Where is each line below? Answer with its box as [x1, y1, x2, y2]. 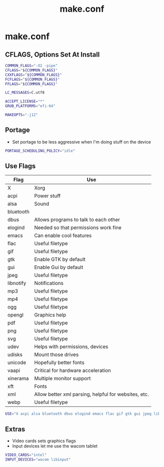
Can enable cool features [34, 232, 92, 239]
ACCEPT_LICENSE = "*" [5, 99, 45, 104]
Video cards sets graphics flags [12, 438, 76, 444]
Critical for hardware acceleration [34, 367, 111, 374]
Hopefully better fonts [34, 359, 84, 366]
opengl [7, 312, 23, 318]
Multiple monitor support [34, 375, 91, 382]
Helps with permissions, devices [34, 343, 108, 350]
